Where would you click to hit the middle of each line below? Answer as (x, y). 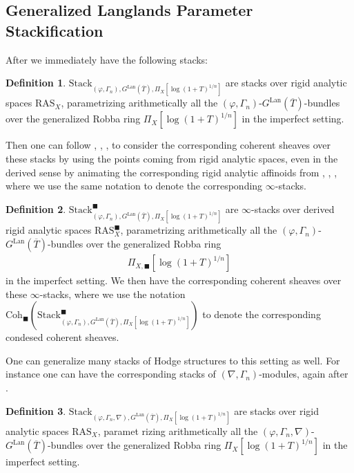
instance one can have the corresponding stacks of (111, 374)
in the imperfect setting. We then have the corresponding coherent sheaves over (174, 280)
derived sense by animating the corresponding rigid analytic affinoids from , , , (171, 172)
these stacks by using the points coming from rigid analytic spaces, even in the (172, 158)
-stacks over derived (293, 208)
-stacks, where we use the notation (112, 294)
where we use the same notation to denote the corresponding (134, 186)
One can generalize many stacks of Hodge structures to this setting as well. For (173, 360)
